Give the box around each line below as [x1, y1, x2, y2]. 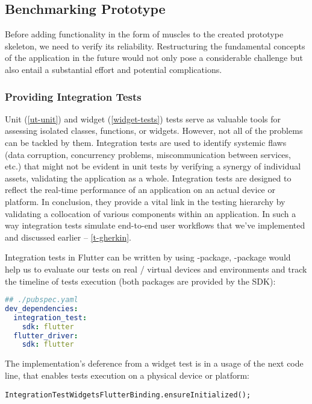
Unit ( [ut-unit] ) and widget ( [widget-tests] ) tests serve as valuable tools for [5, 112, 281, 125]
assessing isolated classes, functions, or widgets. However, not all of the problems [5, 124, 303, 137]
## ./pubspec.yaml [5, 295, 78, 305]
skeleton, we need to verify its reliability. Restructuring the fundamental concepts [5, 39, 305, 52]
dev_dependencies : [5, 304, 78, 313]
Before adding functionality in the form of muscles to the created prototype [5, 28, 284, 40]
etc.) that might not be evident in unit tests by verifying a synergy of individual [5, 160, 301, 172]
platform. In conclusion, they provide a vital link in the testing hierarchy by [5, 195, 285, 207]
